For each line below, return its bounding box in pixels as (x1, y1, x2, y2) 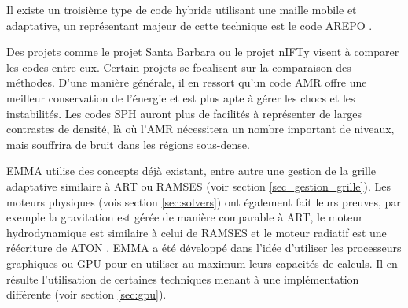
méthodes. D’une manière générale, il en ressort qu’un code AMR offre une (6, 74, 367, 91)
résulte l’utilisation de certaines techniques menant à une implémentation (6, 270, 359, 287)
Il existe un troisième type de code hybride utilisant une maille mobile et (6, 2, 357, 17)
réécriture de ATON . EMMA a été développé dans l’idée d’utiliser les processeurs (6, 239, 402, 256)
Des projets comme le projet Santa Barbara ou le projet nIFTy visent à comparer (6, 43, 399, 60)
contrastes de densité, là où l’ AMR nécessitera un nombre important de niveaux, (6, 121, 395, 137)
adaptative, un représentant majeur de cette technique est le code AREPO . (6, 17, 373, 33)
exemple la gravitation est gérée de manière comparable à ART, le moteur (6, 209, 363, 225)
